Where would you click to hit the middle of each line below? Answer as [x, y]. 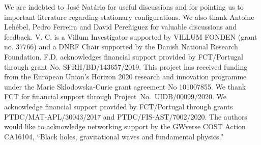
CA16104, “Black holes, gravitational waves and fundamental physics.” [114, 136]
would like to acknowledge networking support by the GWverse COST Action [125, 126]
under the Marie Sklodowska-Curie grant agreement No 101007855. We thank [125, 86]
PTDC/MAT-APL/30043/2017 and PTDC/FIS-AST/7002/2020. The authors [126, 116]
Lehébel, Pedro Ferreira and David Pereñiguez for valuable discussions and [121, 27]
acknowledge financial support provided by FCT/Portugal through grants [119, 106]
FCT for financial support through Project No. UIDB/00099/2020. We [115, 96]
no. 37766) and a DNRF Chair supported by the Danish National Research [121, 47]
